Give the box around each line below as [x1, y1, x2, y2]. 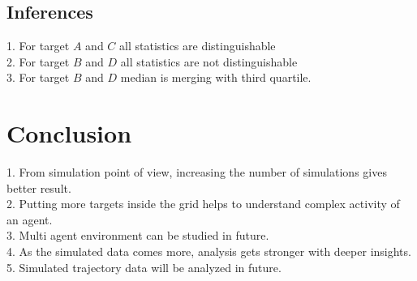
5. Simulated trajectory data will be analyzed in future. [6, 258, 282, 275]
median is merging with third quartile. [120, 69, 312, 86]
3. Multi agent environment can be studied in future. [6, 227, 269, 244]
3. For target [6, 69, 70, 86]
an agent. [6, 211, 53, 228]
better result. [6, 179, 71, 196]
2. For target [6, 53, 70, 70]
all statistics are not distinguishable [120, 53, 298, 70]
